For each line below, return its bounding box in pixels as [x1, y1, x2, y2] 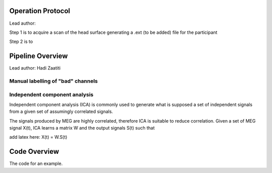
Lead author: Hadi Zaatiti [9, 65, 60, 71]
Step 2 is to [9, 38, 33, 45]
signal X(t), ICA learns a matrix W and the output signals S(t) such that [9, 125, 155, 131]
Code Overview [9, 147, 59, 156]
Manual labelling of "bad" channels [9, 77, 98, 84]
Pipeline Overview [9, 52, 68, 61]
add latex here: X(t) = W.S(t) [9, 134, 67, 140]
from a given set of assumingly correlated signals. [9, 108, 113, 114]
